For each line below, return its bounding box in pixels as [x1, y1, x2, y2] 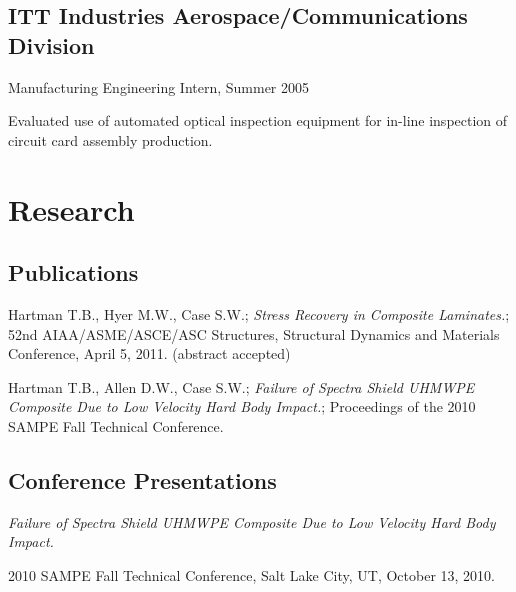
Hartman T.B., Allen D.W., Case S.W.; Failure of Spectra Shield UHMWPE [8, 376, 475, 397]
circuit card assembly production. [8, 129, 213, 150]
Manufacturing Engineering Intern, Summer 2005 [8, 76, 310, 97]
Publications [8, 257, 139, 288]
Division [8, 29, 95, 60]
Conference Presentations [8, 464, 277, 495]
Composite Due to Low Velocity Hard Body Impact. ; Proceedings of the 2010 [8, 396, 476, 417]
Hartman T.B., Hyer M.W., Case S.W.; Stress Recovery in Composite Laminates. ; [8, 303, 510, 324]
